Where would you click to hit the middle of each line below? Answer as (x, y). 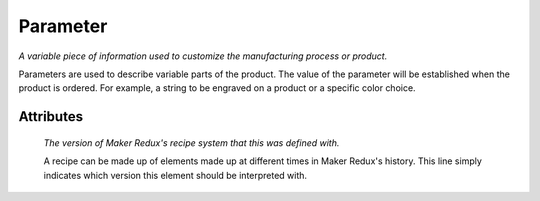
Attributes (51, 116)
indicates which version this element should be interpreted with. (175, 175)
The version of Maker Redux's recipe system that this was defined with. (191, 142)
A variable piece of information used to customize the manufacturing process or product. (203, 56)
